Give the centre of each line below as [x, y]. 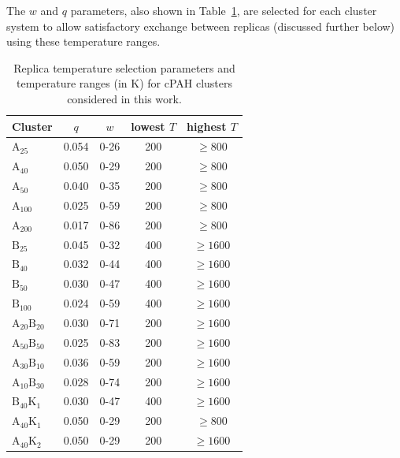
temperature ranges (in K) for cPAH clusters [125, 83]
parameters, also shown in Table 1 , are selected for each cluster [224, 10]
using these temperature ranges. [83, 41]
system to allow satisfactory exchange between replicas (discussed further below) [201, 26]
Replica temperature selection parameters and [124, 67]
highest [207, 126]
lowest [148, 126]
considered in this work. [124, 98]
